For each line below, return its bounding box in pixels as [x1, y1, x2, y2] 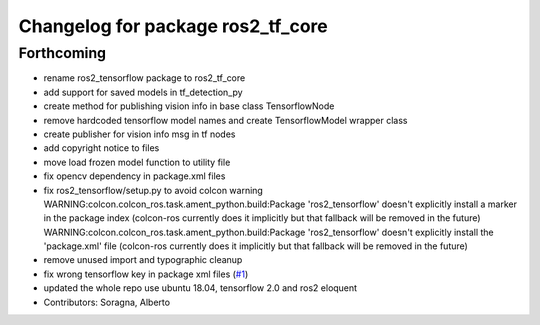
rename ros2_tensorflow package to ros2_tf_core [43, 72, 246, 84]
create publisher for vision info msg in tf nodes [43, 128, 236, 140]
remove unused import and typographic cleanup [43, 254, 243, 266]
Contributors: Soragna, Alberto [43, 296, 170, 308]
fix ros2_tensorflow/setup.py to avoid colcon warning [43, 184, 264, 196]
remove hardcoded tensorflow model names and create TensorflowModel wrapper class [43, 114, 408, 126]
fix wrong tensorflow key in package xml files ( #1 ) [43, 268, 249, 280]
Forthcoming [18, 44, 107, 62]
